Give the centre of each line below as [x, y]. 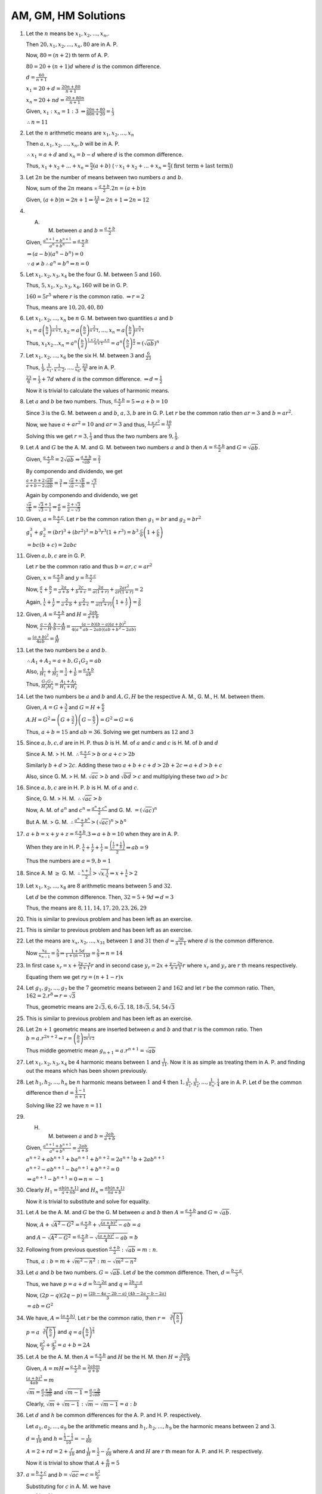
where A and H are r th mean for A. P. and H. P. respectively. [188, 1452]
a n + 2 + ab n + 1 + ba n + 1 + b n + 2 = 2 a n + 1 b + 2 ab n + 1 [95, 1159]
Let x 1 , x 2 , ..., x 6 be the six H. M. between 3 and [85, 356]
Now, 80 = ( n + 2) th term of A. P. [67, 55]
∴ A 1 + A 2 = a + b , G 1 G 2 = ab [64, 662]
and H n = [92, 1190]
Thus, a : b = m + [48, 1261]
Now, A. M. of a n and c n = [58, 809]
